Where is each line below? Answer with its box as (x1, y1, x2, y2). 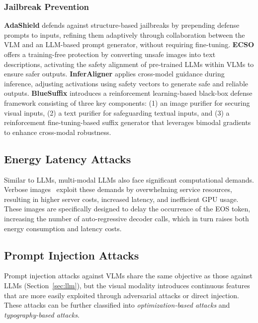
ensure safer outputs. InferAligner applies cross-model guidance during (4, 68, 225, 79)
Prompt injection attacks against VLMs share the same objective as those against (4, 270, 253, 281)
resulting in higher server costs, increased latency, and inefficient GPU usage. (4, 194, 239, 204)
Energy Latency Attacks (4, 151, 131, 166)
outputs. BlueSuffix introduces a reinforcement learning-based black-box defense (4, 88, 253, 98)
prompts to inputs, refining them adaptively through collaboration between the (4, 29, 245, 40)
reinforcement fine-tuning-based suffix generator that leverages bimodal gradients (4, 117, 251, 128)
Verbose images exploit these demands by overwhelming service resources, (4, 184, 232, 194)
